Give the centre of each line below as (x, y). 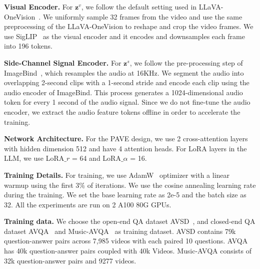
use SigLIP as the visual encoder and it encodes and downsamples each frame (124, 36)
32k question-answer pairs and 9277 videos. (70, 260)
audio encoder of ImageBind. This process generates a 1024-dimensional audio (123, 92)
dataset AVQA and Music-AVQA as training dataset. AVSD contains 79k (120, 231)
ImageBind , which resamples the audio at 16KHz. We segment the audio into (124, 72)
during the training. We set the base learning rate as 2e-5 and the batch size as (125, 195)
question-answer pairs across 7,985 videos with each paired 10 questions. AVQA (126, 241)
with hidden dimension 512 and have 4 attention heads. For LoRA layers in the (125, 148)
